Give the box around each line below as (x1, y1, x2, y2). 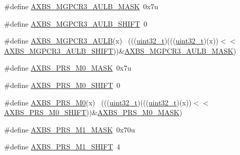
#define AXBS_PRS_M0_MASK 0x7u (4, 62, 131, 73)
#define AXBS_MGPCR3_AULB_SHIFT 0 (4, 18, 147, 29)
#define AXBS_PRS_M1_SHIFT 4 (4, 141, 121, 152)
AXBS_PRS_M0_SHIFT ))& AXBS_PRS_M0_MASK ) (4, 107, 183, 118)
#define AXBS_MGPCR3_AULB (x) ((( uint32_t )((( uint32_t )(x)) (4, 35, 219, 46)
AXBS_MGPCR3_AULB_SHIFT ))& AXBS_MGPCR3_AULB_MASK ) (4, 45, 236, 56)
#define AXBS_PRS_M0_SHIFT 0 (4, 79, 121, 90)
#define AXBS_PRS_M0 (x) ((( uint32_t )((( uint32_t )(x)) (4, 97, 192, 107)
